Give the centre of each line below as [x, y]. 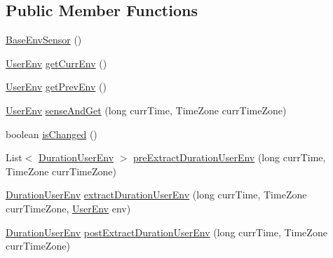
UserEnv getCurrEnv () [56, 63]
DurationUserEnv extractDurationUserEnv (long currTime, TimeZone [156, 195]
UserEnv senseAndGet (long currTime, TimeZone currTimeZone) [146, 110]
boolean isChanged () [52, 134]
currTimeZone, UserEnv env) [68, 208]
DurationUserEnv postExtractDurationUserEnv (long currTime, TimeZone [166, 232]
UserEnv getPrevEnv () [56, 87]
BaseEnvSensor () [44, 40]
